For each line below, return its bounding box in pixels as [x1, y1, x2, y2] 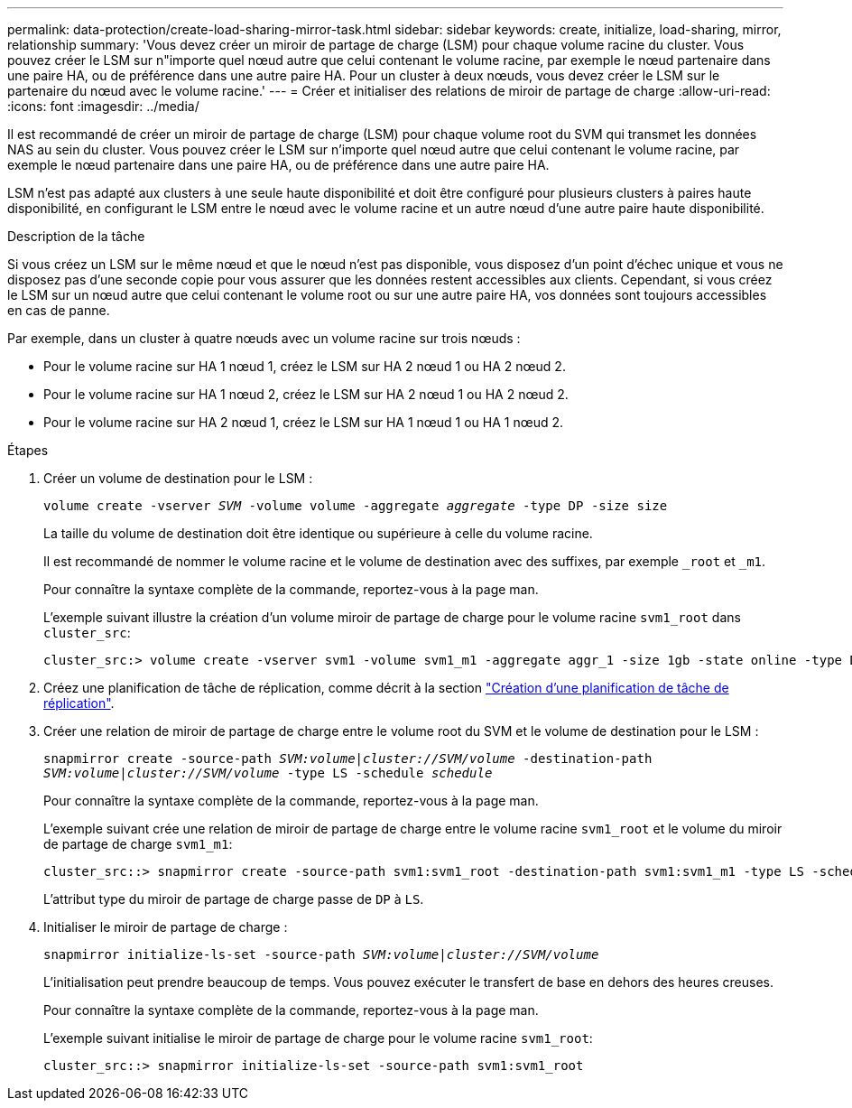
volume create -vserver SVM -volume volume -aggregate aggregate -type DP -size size [43, 498, 668, 513]
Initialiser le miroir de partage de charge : [43, 919, 288, 935]
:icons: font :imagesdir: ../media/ [7, 98, 199, 114]
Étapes [7, 442, 49, 458]
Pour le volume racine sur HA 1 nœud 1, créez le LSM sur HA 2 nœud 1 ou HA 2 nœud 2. [43, 358, 566, 374]
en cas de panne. [7, 303, 110, 318]
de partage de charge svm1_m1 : [43, 836, 233, 852]
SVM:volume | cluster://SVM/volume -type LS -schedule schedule [43, 766, 493, 780]
